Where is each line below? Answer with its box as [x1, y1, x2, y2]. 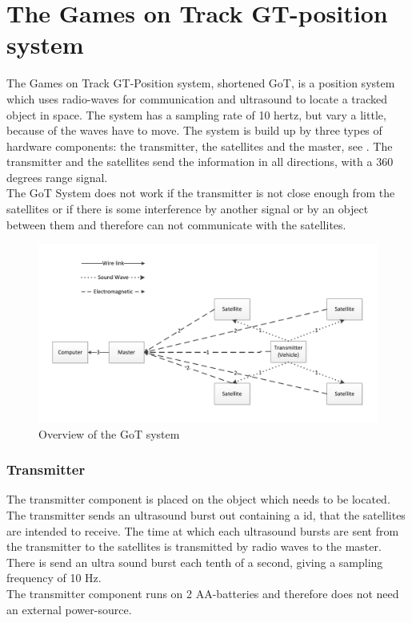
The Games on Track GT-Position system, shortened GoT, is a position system [6, 75, 395, 91]
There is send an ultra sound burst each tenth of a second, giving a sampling [6, 553, 383, 570]
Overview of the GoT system [38, 425, 180, 442]
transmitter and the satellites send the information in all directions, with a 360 [6, 153, 394, 170]
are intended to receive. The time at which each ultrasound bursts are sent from [6, 522, 399, 539]
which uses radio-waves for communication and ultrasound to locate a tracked [6, 90, 388, 107]
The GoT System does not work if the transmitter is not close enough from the [6, 184, 395, 201]
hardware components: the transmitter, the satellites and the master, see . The [6, 137, 393, 154]
